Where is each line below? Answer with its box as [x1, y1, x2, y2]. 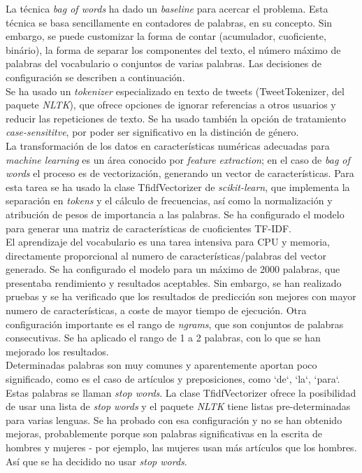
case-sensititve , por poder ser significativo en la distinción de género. [6, 125, 299, 139]
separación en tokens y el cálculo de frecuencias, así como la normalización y [6, 193, 333, 208]
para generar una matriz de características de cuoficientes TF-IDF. [6, 220, 291, 235]
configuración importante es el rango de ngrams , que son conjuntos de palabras [6, 316, 344, 331]
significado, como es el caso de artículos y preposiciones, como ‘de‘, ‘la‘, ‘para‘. [6, 372, 340, 386]
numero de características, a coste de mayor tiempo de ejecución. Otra [6, 303, 307, 318]
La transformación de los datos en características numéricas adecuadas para [6, 138, 330, 153]
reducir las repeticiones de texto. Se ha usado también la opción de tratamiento [6, 111, 346, 125]
